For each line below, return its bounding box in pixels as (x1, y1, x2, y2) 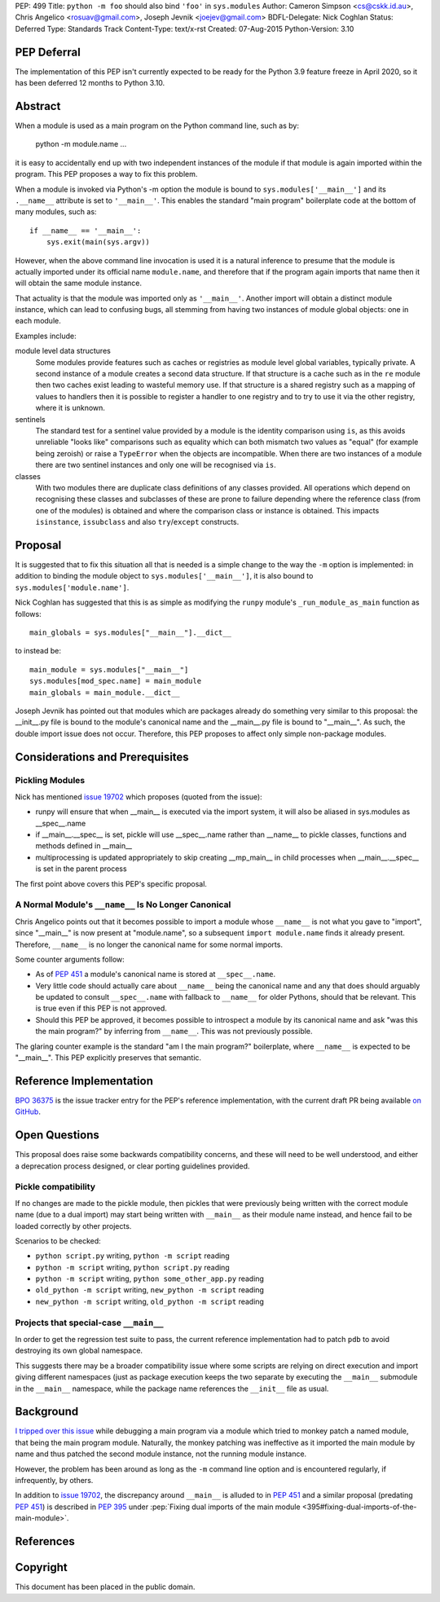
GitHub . (15, 1107, 41, 1116)
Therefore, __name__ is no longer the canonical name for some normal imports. (15, 940, 283, 949)
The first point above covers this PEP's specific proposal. (15, 878, 208, 888)
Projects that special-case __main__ (15, 1317, 164, 1328)
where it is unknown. (35, 403, 106, 413)
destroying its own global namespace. (15, 1345, 143, 1356)
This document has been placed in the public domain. (15, 1582, 196, 1592)
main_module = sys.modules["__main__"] (29, 665, 189, 674)
